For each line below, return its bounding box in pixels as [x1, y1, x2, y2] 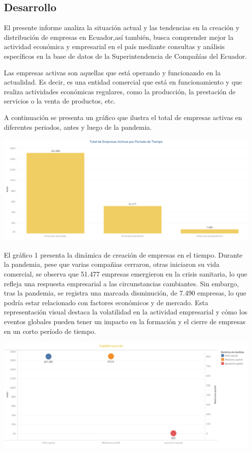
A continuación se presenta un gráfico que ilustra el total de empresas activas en [4, 112, 242, 122]
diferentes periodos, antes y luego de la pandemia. [4, 122, 152, 132]
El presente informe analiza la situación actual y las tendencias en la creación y [4, 22, 239, 33]
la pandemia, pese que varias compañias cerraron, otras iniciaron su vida [4, 259, 220, 269]
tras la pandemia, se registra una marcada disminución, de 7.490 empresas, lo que [4, 288, 246, 298]
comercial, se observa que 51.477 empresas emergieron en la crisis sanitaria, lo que [4, 269, 248, 279]
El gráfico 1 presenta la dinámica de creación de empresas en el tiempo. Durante [4, 249, 243, 260]
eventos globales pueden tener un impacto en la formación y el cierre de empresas [4, 316, 246, 327]
